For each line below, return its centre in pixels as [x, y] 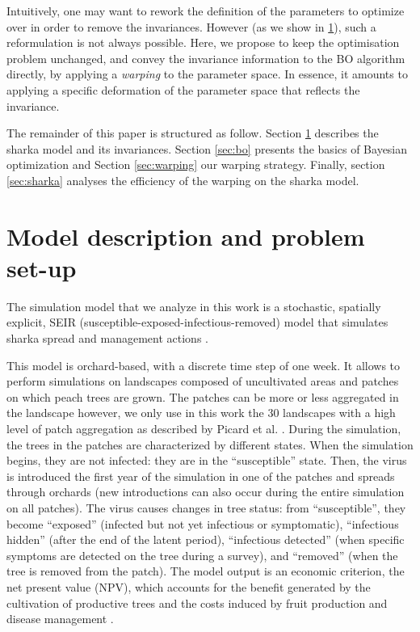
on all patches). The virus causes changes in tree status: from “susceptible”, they [206, 507]
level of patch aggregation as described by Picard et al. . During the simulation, [204, 428]
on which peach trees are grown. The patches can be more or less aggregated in [203, 396]
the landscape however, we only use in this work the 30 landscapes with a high [201, 413]
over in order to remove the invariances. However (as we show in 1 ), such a [191, 26]
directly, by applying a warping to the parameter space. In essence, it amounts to [207, 74]
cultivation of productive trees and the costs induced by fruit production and [197, 603]
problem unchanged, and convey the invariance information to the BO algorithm [206, 58]
